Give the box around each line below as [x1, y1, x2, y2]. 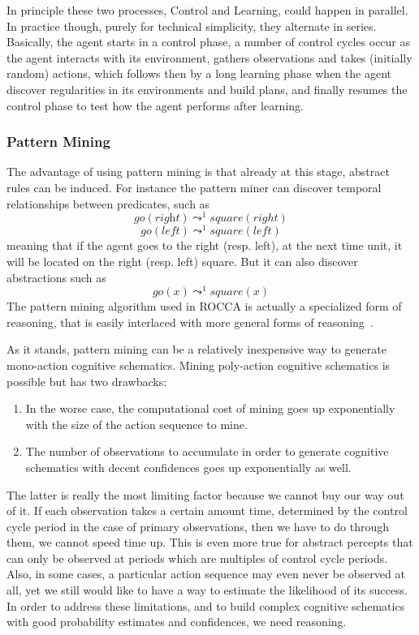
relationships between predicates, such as [6, 195, 210, 212]
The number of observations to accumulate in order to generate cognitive [25, 443, 389, 460]
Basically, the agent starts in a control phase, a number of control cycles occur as [6, 33, 411, 50]
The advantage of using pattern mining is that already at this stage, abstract [6, 163, 390, 180]
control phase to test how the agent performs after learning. [6, 97, 304, 114]
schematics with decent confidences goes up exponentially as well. [25, 458, 352, 475]
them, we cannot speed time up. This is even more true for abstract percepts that [6, 534, 413, 551]
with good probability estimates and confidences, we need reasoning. [6, 613, 347, 630]
